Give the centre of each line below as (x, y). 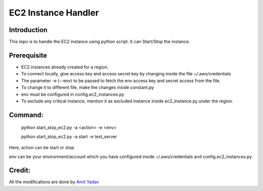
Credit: (20, 170)
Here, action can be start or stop (42, 148)
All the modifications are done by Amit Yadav (54, 182)
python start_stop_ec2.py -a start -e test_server (69, 137)
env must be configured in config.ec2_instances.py (73, 94)
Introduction (28, 30)
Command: (26, 115)
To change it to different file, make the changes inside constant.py (88, 87)
